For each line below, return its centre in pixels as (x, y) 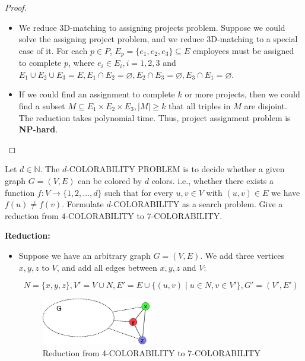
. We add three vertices (242, 255)
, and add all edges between (107, 267)
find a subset (42, 106)
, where (82, 63)
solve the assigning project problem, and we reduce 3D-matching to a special (158, 39)
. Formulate (83, 204)
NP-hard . (38, 129)
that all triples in (200, 106)
